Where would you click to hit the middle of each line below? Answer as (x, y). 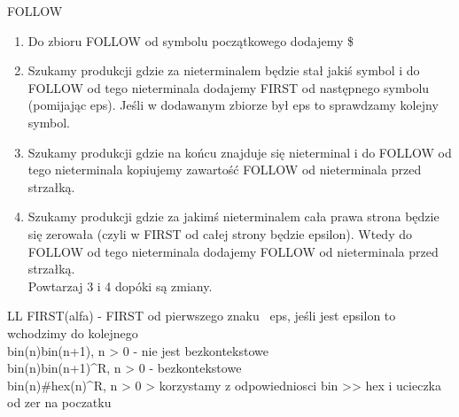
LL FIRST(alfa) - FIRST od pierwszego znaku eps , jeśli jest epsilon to (202, 316)
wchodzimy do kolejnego (73, 332)
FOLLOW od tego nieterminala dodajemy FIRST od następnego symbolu (229, 87)
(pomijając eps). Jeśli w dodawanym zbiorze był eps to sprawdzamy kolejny (233, 105)
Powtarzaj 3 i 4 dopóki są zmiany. (120, 286)
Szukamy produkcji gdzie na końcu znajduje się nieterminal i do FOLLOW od (240, 152)
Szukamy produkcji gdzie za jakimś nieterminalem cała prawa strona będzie (233, 216)
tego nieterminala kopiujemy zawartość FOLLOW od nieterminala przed (225, 170)
